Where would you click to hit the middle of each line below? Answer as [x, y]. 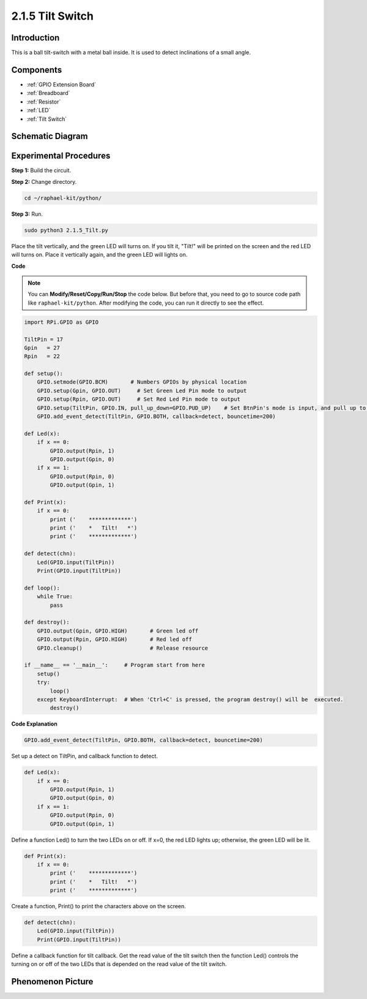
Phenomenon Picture [52, 982]
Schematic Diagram [50, 136]
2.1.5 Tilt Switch [53, 16]
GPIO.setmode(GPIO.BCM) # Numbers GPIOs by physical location [142, 382]
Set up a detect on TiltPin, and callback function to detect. [85, 756]
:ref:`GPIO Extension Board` [61, 84]
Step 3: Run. [27, 214]
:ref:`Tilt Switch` [47, 119]
